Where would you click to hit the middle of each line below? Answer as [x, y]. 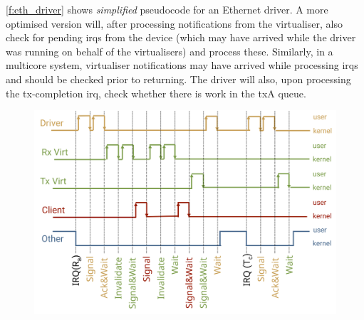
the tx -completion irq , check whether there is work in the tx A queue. [156, 93]
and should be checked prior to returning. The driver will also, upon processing [178, 79]
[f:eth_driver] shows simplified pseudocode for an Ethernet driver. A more [167, 9]
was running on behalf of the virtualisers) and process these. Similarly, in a [170, 51]
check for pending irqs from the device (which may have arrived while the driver [181, 37]
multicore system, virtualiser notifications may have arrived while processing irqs [182, 65]
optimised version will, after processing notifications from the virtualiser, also [174, 23]
